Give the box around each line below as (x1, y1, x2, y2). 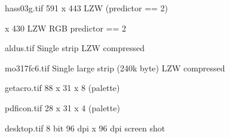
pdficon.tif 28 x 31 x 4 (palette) (5, 101, 120, 114)
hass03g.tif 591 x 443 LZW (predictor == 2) (5, 2, 168, 14)
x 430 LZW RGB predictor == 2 (5, 21, 126, 34)
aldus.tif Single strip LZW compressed (5, 42, 145, 54)
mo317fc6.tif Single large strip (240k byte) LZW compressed (5, 61, 225, 74)
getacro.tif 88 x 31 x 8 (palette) (5, 81, 120, 94)
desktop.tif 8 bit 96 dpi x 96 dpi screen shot (5, 121, 165, 134)
